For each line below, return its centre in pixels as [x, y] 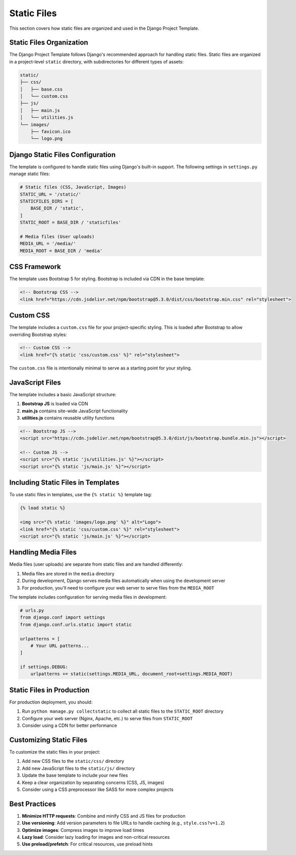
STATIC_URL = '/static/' [51, 194]
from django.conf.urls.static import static [76, 624]
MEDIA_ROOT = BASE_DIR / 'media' [61, 251]
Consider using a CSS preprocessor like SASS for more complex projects [98, 789]
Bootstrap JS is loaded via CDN [55, 404]
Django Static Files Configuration [63, 155]
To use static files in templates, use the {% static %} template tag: [81, 495]
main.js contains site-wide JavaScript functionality [75, 411]
